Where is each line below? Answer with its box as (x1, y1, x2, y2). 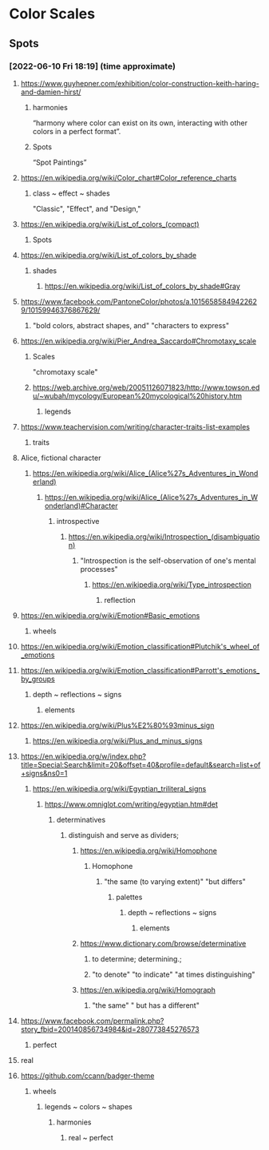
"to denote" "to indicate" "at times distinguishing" (92, 970, 255, 979)
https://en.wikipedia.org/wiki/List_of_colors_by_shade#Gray (44, 281, 240, 291)
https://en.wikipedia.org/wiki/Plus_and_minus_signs (32, 736, 203, 745)
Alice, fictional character (20, 453, 101, 462)
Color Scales (9, 5, 95, 23)
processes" (80, 564, 118, 573)
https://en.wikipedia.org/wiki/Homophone (80, 846, 218, 855)
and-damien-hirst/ (20, 87, 81, 97)
